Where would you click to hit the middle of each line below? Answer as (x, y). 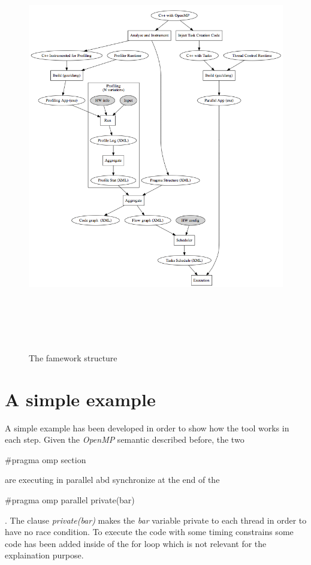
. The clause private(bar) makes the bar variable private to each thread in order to (156, 520)
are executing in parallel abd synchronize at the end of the (112, 480)
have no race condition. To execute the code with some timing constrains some (149, 532)
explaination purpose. (44, 555)
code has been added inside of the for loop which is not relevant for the (136, 543)
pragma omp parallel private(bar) (73, 500)
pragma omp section (49, 459)
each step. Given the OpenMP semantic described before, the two (125, 439)
